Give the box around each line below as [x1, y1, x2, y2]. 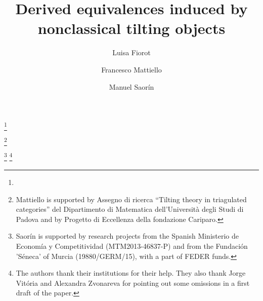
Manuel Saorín [109, 81, 154, 92]
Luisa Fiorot [112, 47, 151, 58]
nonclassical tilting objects [37, 18, 226, 39]
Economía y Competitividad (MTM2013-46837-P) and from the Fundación [16, 240, 248, 251]
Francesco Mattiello [101, 64, 162, 74]
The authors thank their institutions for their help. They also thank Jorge [16, 268, 246, 278]
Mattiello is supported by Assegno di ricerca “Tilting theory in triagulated [16, 194, 247, 204]
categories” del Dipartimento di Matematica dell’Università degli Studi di [16, 204, 244, 214]
